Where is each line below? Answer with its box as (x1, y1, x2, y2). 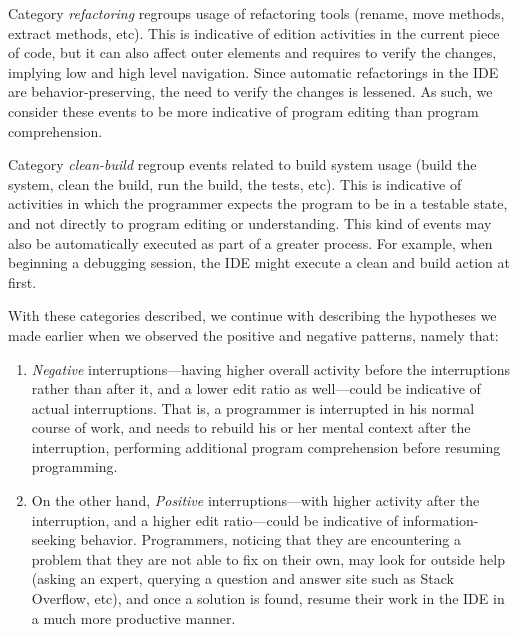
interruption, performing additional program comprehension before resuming (31, 436, 501, 457)
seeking (31, 529, 76, 550)
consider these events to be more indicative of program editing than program (8, 100, 479, 121)
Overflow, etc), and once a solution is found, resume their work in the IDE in (31, 588, 505, 609)
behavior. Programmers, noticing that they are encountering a (80, 529, 461, 550)
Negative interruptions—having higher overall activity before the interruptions (31, 358, 511, 379)
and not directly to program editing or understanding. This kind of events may (8, 212, 492, 233)
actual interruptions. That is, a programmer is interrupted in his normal (31, 397, 475, 418)
